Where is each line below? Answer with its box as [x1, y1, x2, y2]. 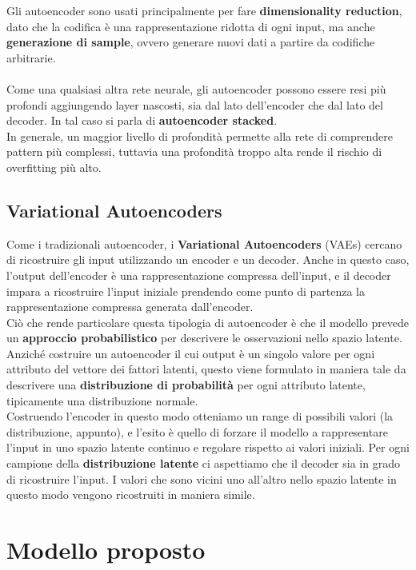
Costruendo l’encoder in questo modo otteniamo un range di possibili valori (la [6, 408, 394, 425]
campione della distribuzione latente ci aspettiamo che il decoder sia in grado [6, 455, 400, 472]
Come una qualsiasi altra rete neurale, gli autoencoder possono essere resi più [6, 80, 386, 97]
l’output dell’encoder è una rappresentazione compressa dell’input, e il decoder [6, 266, 391, 283]
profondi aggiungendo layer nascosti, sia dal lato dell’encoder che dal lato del [6, 96, 383, 113]
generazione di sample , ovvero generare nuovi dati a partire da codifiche [6, 34, 375, 50]
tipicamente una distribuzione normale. [6, 392, 198, 409]
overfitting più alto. [6, 158, 102, 175]
